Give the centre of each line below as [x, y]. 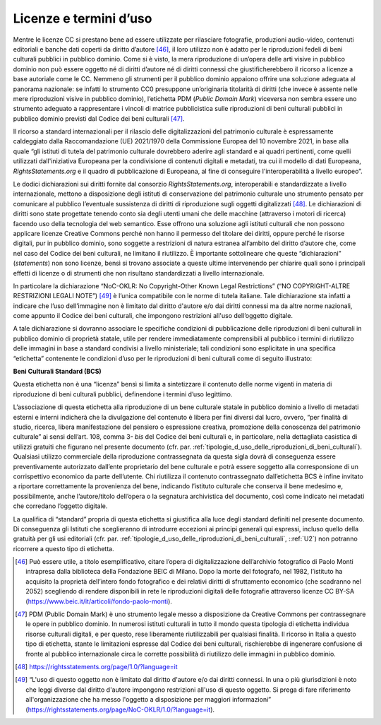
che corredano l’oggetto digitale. [60, 506]
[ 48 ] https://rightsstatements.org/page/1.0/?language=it [96, 666]
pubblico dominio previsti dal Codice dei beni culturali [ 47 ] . [99, 118]
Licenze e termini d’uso [83, 18]
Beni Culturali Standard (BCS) [57, 372]
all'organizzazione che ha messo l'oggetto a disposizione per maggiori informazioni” [149, 700]
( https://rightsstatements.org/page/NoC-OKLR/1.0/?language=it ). [120, 709]
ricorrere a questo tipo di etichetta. [64, 548]
